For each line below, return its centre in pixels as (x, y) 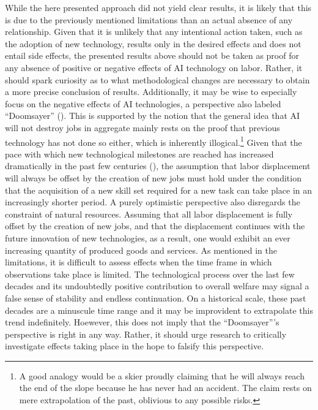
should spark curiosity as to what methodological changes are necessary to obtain (157, 79)
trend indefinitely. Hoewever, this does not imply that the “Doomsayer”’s (142, 322)
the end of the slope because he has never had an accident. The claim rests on (165, 388)
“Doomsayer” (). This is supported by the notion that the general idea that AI (153, 116)
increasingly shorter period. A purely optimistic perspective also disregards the (153, 202)
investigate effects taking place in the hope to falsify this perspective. (135, 346)
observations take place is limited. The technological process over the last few (150, 274)
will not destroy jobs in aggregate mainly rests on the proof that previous (142, 127)
